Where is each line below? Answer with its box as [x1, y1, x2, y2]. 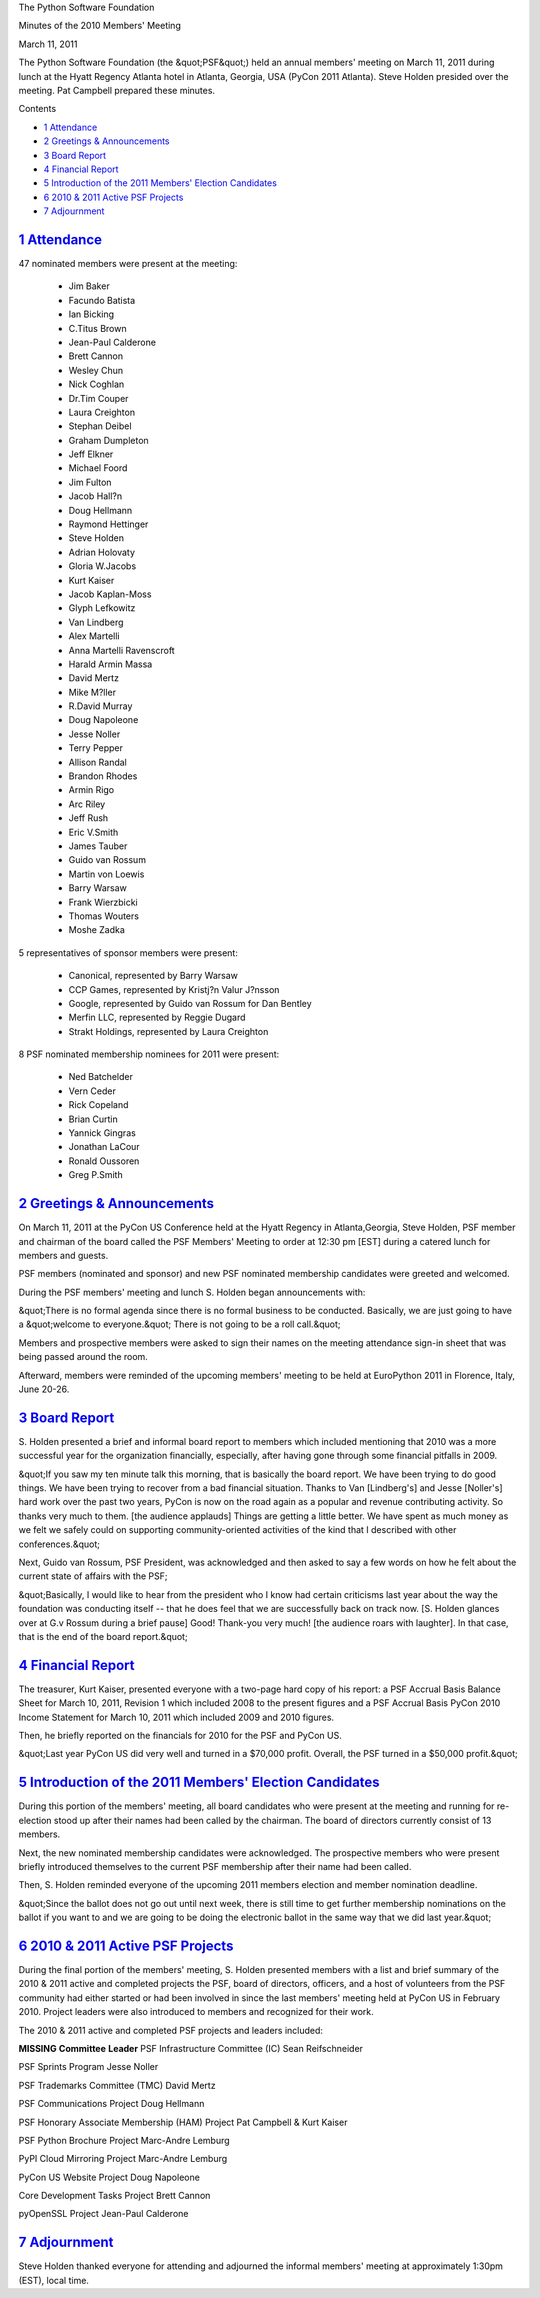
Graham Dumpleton [68, 434, 149, 446]
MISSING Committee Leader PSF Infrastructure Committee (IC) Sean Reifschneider [18, 2042, 364, 2054]
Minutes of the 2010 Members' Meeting [18, 20, 182, 32]
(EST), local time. [18, 2274, 90, 2286]
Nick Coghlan [68, 378, 125, 390]
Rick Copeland [68, 1099, 129, 1111]
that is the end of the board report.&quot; [18, 1631, 189, 1642]
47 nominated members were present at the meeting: [18, 257, 238, 269]
